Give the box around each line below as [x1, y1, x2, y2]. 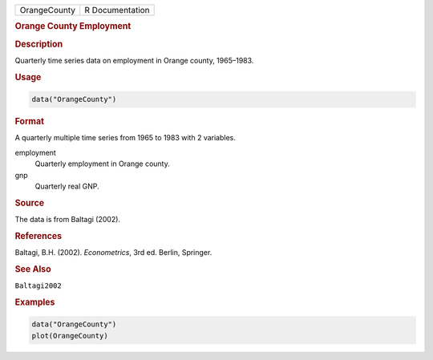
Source [14, 197, 45, 208]
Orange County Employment [14, 21, 132, 32]
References [14, 230, 63, 241]
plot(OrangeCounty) [31, 331, 108, 340]
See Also [14, 263, 51, 274]
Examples [14, 297, 55, 308]
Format [14, 116, 44, 127]
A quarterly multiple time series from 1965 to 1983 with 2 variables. [14, 133, 237, 143]
